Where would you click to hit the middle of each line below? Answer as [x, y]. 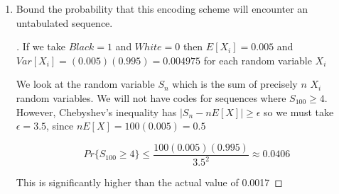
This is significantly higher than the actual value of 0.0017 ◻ [149, 182]
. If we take [41, 46]
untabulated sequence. [64, 22]
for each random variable [258, 60]
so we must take [299, 112]
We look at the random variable [85, 84]
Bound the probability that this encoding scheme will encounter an [162, 8]
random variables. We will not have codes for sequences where [151, 97]
